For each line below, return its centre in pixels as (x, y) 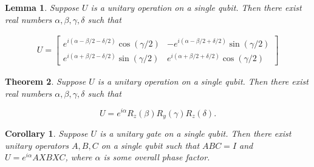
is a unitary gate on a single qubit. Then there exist (196, 133)
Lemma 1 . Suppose (42, 7)
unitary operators (37, 145)
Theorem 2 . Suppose (46, 81)
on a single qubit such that (150, 145)
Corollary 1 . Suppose (46, 133)
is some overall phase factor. (157, 157)
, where (79, 157)
